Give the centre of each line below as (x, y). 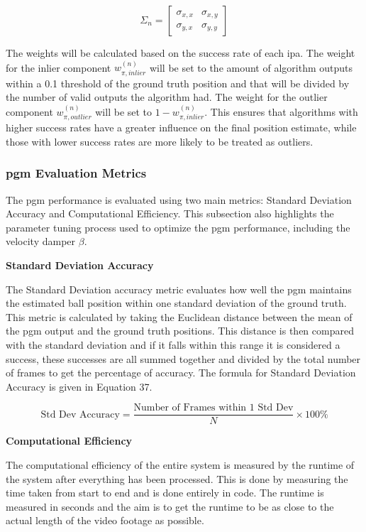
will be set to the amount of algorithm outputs (251, 67)
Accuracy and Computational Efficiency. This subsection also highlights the (170, 213)
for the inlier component (59, 67)
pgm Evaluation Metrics (76, 173)
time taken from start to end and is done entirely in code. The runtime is (165, 493)
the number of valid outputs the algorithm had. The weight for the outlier (167, 97)
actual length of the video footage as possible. (105, 520)
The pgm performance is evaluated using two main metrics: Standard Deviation (179, 199)
